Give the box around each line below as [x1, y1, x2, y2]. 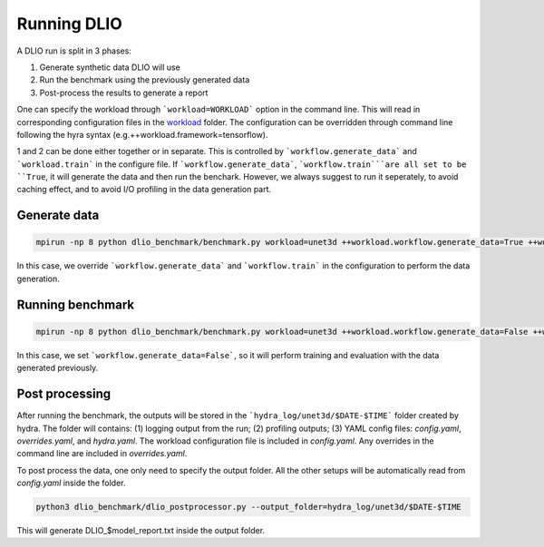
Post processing [16, 386, 112, 402]
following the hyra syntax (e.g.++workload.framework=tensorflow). [16, 129, 268, 140]
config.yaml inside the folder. [16, 477, 126, 489]
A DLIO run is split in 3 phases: [16, 45, 131, 56]
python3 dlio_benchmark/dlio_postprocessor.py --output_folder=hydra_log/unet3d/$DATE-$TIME [35, 502, 461, 513]
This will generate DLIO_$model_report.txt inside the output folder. [16, 525, 266, 536]
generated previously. [16, 363, 99, 374]
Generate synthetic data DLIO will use [39, 62, 180, 73]
